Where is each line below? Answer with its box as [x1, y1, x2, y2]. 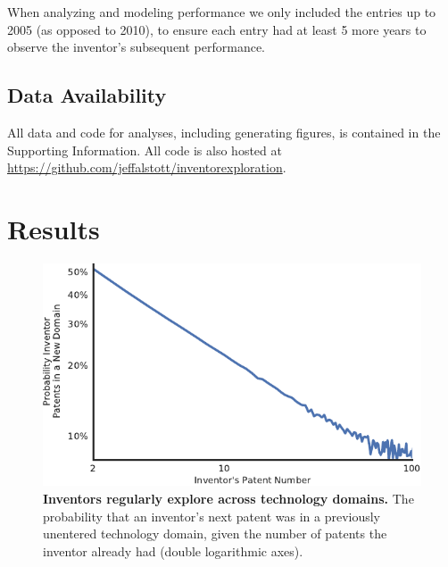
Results [7, 210, 100, 246]
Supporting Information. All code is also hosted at [7, 140, 282, 159]
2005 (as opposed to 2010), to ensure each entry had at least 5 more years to [7, 20, 427, 38]
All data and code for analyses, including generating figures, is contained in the [7, 122, 441, 141]
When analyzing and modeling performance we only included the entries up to [7, 3, 436, 21]
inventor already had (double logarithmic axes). [43, 541, 303, 560]
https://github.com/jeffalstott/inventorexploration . [7, 158, 286, 177]
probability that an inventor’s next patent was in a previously [43, 506, 380, 525]
